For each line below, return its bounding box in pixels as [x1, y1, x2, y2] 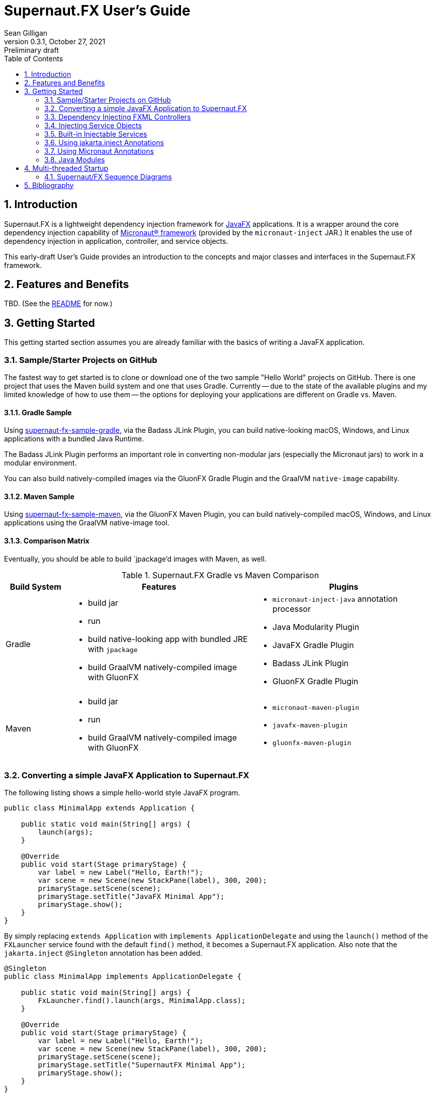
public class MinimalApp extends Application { [4, 804, 195, 812]
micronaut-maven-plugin [272, 704, 360, 712]
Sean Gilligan [4, 28, 48, 37]
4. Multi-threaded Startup [24, 163, 109, 172]
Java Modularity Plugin [272, 621, 360, 632]
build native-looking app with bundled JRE [88, 633, 248, 644]
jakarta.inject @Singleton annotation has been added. [4, 949, 203, 958]
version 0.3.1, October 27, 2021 [4, 37, 106, 46]
